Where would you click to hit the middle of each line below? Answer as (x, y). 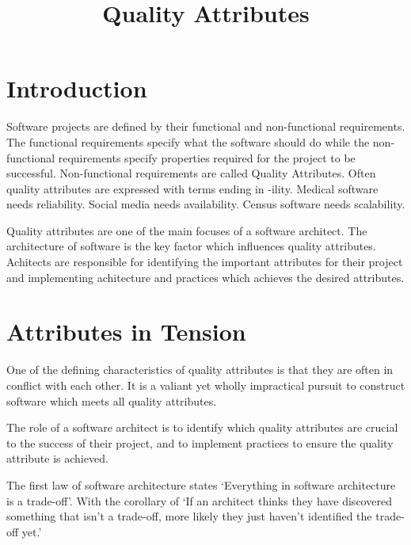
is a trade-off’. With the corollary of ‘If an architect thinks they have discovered (199, 500)
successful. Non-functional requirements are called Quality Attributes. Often (191, 173)
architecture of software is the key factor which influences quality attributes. (191, 246)
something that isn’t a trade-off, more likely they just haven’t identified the (189, 516)
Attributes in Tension (126, 332)
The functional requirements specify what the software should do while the (188, 141)
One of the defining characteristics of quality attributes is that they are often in (200, 370)
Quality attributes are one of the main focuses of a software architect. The (187, 230)
